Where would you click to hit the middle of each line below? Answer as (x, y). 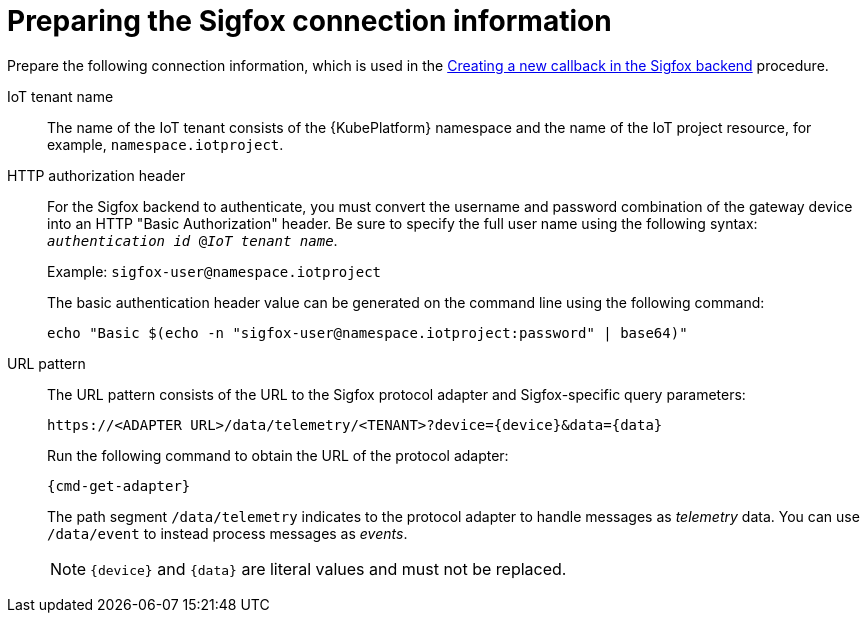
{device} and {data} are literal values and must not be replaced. (328, 568)
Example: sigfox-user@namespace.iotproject (214, 271)
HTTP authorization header (96, 175)
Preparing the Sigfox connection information (309, 21)
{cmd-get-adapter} (119, 485)
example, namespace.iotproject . (165, 144)
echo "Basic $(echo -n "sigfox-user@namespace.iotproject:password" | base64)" (367, 332)
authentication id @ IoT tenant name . (192, 240)
